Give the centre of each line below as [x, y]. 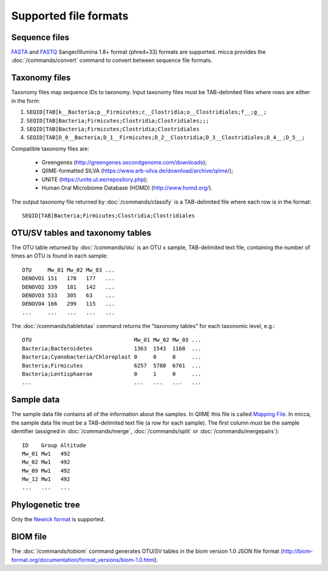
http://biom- [298, 551]
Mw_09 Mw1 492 [46, 470]
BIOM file [29, 537]
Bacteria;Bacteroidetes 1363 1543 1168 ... [112, 348]
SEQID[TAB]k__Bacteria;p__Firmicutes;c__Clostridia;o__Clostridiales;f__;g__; [147, 112]
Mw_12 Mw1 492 [46, 479]
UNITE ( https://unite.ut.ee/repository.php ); [95, 179]
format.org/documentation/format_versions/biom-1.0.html [83, 559]
